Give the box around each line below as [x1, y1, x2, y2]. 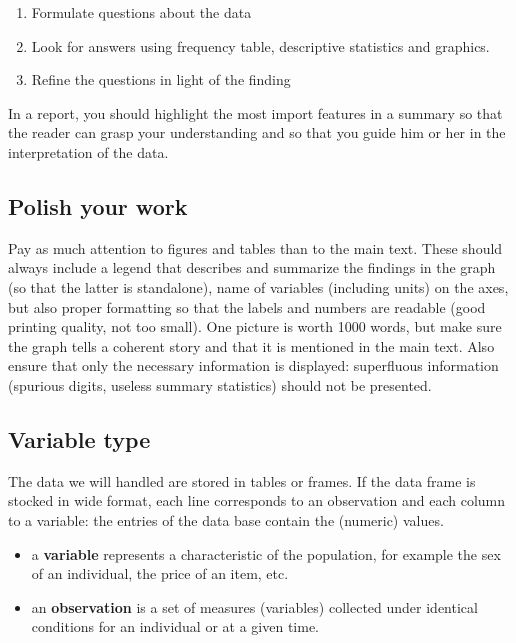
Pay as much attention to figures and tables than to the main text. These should [8, 237, 503, 258]
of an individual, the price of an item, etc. [31, 563, 289, 584]
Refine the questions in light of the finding [31, 69, 291, 90]
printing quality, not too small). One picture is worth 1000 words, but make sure [8, 316, 502, 337]
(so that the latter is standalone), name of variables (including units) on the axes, [8, 276, 509, 297]
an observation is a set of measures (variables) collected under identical [31, 596, 478, 617]
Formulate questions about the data [31, 2, 252, 22]
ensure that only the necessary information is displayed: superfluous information [8, 355, 499, 376]
